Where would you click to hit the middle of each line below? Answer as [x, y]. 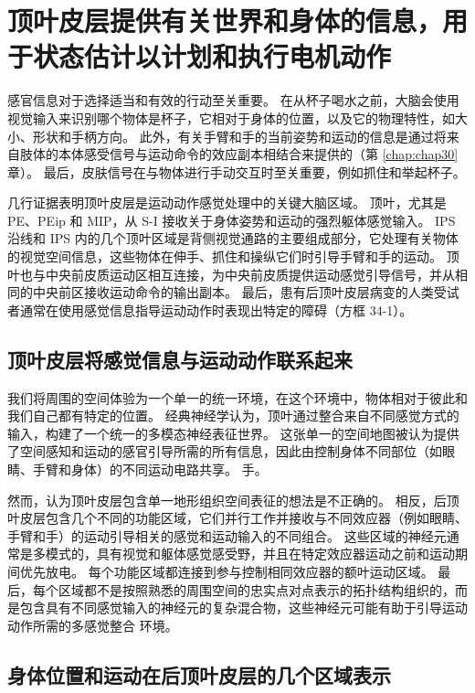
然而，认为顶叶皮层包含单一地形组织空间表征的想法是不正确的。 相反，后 [227, 500]
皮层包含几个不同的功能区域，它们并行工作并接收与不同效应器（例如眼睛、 [243, 518]
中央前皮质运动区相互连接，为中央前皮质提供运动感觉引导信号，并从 [250, 274]
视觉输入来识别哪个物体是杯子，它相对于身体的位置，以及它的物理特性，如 [231, 117]
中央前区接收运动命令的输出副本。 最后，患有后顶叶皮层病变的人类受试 [246, 292]
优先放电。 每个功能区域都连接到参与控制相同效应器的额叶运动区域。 [227, 571]
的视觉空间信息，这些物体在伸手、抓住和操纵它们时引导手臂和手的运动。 [225, 256]
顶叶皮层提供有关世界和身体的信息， [225, 21]
